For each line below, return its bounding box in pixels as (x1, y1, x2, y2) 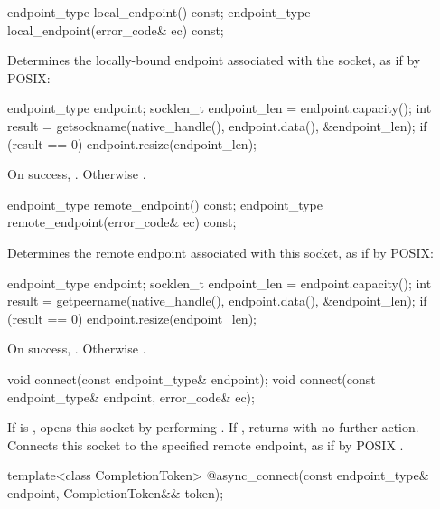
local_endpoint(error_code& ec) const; (7, 20, 224, 39)
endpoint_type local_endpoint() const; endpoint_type (7, 3, 311, 21)
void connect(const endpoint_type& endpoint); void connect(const (7, 369, 376, 388)
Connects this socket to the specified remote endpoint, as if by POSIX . (7, 435, 404, 454)
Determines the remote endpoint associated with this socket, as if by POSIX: (7, 242, 434, 261)
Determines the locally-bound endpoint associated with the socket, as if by (7, 51, 421, 70)
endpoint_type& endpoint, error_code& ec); (7, 387, 255, 406)
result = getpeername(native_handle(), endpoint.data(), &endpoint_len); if (7, 291, 427, 310)
